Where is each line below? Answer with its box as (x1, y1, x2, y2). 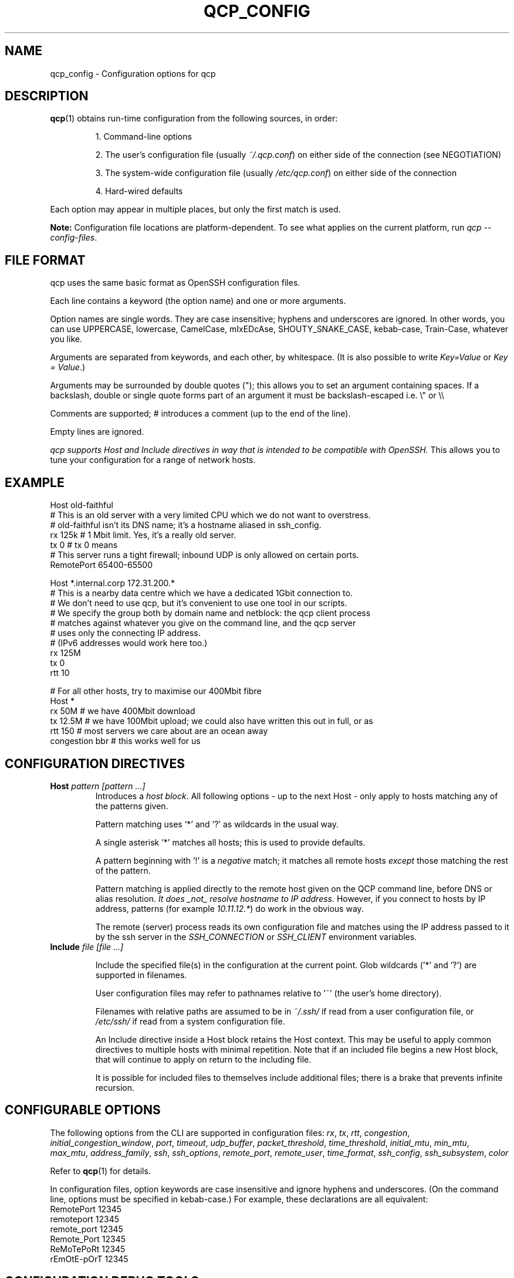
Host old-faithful (50, 500, 113, 510)
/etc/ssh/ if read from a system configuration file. (95, 1016, 285, 1026)
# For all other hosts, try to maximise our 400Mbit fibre (50, 686, 262, 697)
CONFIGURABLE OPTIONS (5, 1103, 161, 1118)
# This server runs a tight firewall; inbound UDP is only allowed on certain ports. (50, 550, 359, 560)
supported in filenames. (95, 969, 187, 980)
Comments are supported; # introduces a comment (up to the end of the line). (50, 408, 351, 419)
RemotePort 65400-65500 (50, 560, 153, 570)
